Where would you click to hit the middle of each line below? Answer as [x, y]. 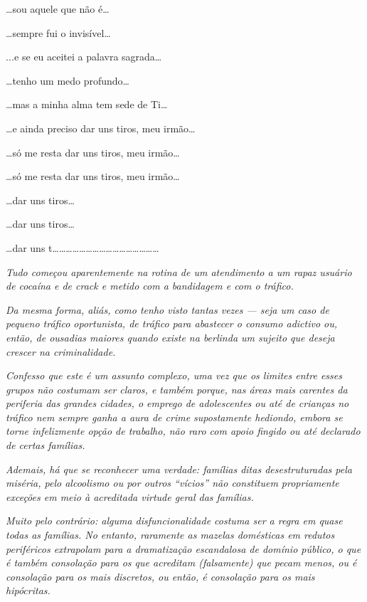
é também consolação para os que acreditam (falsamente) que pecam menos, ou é [181, 563]
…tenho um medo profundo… [68, 80]
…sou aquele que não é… [58, 9]
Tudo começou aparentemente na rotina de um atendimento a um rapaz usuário [179, 271]
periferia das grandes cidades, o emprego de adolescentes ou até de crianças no [177, 403]
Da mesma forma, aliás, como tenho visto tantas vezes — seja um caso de [167, 309]
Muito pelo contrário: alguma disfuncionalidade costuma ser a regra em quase [174, 521]
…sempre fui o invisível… [58, 32]
